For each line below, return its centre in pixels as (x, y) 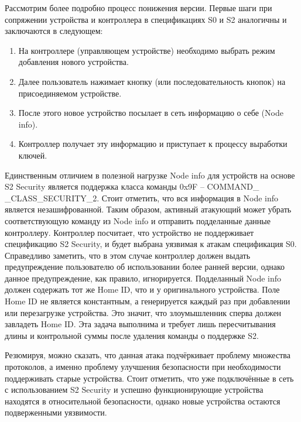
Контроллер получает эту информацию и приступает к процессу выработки (153, 144)
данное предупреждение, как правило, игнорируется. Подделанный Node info (143, 278)
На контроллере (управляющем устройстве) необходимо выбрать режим (147, 50)
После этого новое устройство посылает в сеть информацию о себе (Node (151, 113)
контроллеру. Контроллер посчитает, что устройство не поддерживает (129, 232)
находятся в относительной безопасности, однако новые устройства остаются (143, 401)
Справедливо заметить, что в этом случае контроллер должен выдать (128, 255)
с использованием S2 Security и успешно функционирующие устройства (134, 390)
